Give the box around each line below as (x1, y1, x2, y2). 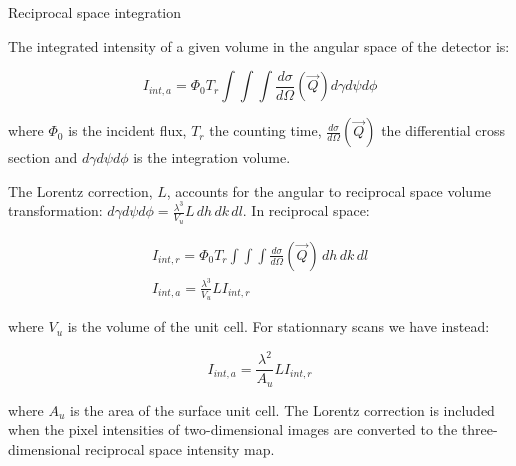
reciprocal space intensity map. (85, 438, 275, 459)
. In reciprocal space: (242, 200, 370, 221)
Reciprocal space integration (8, 2, 182, 22)
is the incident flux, (68, 120, 187, 141)
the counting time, (209, 120, 322, 141)
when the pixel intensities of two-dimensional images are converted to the (8, 419, 458, 440)
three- (461, 419, 498, 440)
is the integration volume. (133, 147, 291, 168)
